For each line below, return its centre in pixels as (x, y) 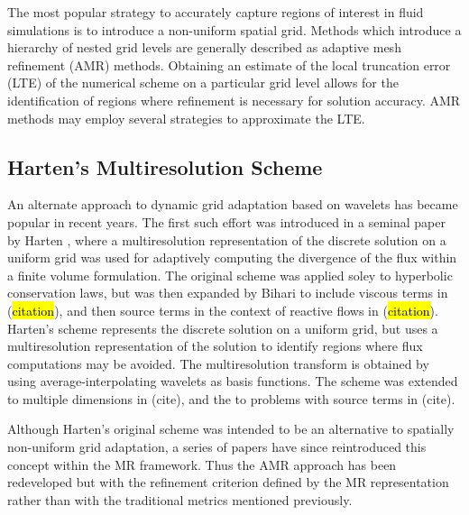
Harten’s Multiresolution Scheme (165, 166)
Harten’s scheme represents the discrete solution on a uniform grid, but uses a (223, 328)
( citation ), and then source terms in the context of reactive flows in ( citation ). (223, 310)
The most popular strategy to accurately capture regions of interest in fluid (216, 12)
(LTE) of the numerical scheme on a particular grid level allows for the (203, 83)
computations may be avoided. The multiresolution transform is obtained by (218, 363)
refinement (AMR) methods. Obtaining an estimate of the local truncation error (229, 64)
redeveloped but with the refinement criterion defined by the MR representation (228, 482)
